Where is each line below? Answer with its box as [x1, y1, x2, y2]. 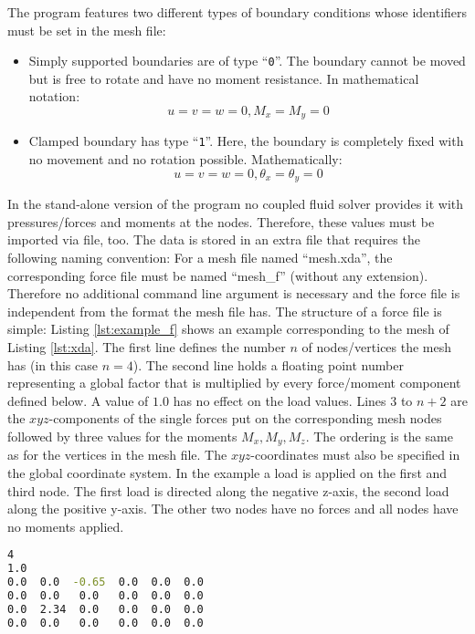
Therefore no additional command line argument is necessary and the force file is [7, 284, 460, 303]
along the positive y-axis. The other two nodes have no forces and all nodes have [7, 499, 459, 518]
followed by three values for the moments [7, 426, 237, 445]
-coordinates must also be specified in [250, 445, 460, 464]
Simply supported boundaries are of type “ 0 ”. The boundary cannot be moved [28, 51, 466, 70]
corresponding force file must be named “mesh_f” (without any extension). [7, 265, 428, 285]
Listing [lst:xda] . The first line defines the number [7, 337, 286, 356]
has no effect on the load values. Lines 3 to [173, 390, 413, 410]
